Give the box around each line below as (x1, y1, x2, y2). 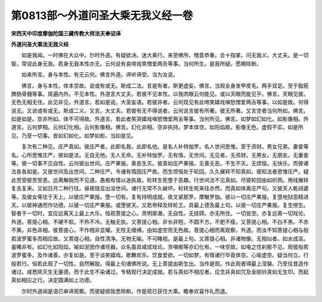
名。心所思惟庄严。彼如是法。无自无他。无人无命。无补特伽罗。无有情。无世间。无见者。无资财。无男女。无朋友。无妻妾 (11, 151, 309, 158)
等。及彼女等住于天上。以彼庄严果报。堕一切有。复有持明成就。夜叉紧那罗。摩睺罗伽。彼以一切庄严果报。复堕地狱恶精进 (11, 193, 309, 200)
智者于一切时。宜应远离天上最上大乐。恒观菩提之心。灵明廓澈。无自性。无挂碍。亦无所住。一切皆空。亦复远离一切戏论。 (11, 209, 309, 217)
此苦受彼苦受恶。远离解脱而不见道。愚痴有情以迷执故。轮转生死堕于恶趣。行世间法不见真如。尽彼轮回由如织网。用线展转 (11, 176, 309, 183)
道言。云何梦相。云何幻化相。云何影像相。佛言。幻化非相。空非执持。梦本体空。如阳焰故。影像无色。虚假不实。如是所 (11, 124, 304, 131)
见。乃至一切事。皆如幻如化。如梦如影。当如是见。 (11, 132, 137, 139)
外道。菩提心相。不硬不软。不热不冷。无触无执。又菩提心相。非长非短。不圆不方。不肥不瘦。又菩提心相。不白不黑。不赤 (11, 218, 309, 225)
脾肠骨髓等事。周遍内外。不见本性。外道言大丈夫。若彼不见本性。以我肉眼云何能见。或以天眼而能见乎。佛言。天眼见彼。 (11, 90, 309, 97)
